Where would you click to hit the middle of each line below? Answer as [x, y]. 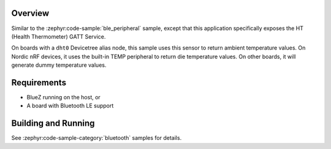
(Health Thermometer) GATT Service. [59, 36]
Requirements [39, 82]
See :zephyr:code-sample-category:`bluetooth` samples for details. [97, 138]
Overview [30, 13]
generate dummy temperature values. [59, 65]
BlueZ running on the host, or [63, 97]
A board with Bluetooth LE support [70, 106]
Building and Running [53, 124]
